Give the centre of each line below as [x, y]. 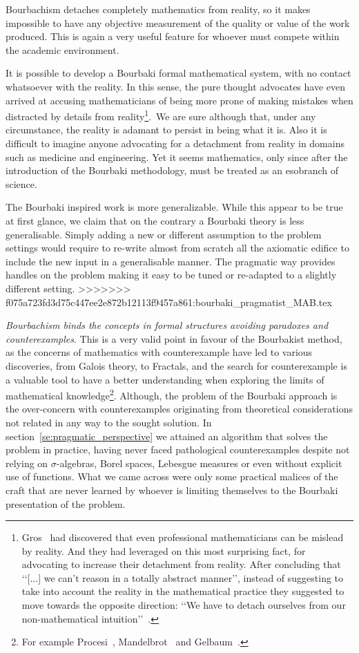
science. [21, 183]
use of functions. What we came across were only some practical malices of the [172, 476]
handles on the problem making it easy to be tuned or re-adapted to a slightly [171, 275]
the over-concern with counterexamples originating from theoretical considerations [179, 409]
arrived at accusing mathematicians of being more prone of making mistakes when [179, 100]
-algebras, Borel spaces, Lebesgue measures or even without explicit [199, 463]
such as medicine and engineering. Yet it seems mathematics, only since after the [177, 157]
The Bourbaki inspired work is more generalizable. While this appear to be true [174, 207]
